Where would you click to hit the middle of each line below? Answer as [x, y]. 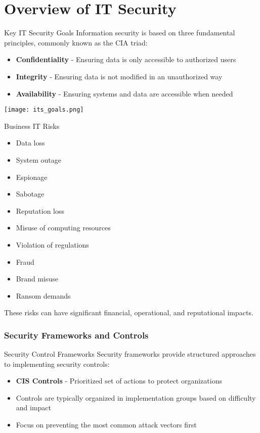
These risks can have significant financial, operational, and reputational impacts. [129, 312]
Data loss [30, 143]
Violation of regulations [52, 244]
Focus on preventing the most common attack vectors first [106, 425]
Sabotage [30, 194]
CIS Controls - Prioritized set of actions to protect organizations [119, 381]
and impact [34, 407]
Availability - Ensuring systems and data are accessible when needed [124, 93]
